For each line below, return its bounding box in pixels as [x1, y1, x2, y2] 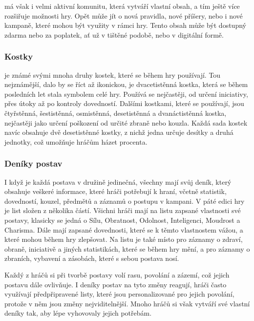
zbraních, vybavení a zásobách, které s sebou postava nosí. [4, 253, 179, 263]
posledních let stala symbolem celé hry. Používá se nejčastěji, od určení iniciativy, [4, 88, 248, 99]
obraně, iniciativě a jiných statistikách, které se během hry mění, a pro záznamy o [4, 243, 250, 254]
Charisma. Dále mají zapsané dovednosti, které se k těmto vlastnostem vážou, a [4, 224, 243, 235]
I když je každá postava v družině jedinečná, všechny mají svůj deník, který [4, 176, 232, 187]
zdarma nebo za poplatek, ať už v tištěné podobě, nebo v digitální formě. [4, 29, 224, 40]
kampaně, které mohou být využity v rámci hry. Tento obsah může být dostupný [4, 20, 246, 30]
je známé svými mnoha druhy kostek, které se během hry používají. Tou [4, 69, 221, 80]
